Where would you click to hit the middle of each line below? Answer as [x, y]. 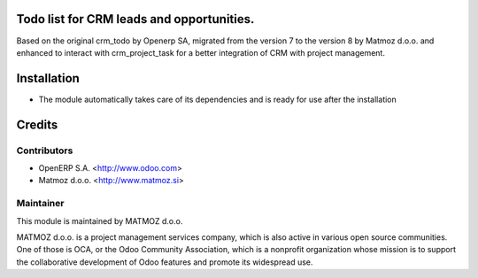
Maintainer [40, 204]
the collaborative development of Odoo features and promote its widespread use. [165, 262]
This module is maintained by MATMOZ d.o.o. [100, 220]
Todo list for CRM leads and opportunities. [135, 19]
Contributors [45, 151]
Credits [37, 124]
